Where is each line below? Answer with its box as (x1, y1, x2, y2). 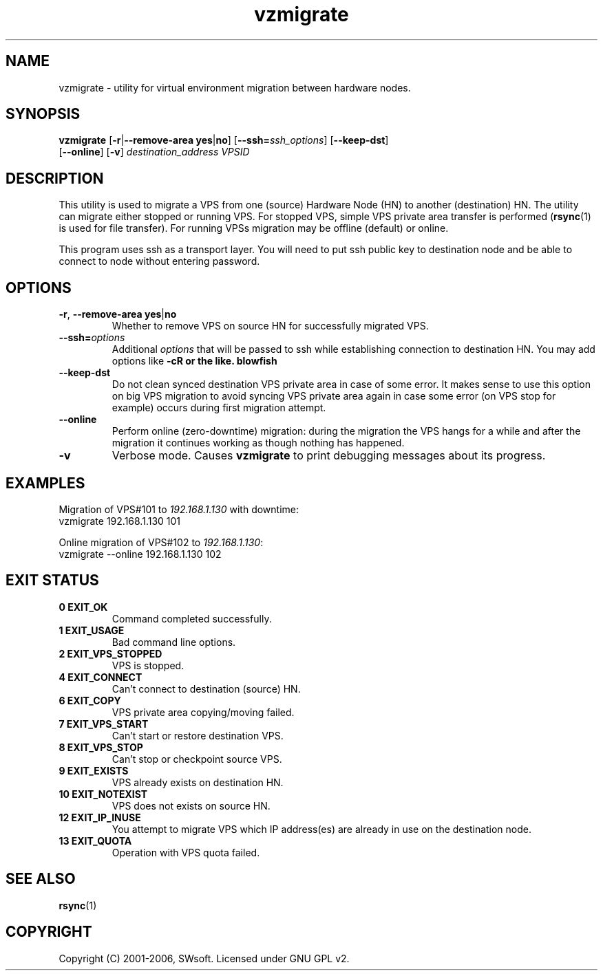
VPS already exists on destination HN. (112, 776, 284, 788)
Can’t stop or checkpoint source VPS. (112, 752, 282, 765)
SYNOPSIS (6, 105, 81, 123)
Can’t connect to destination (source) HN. (112, 682, 301, 695)
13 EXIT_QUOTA (59, 834, 132, 847)
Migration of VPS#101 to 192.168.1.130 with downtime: (59, 503, 299, 515)
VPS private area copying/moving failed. (112, 706, 295, 718)
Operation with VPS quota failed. (112, 846, 260, 858)
